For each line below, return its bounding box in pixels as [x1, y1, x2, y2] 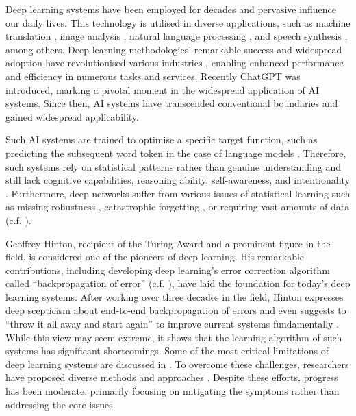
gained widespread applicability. [5, 109, 139, 123]
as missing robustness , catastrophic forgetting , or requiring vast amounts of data [5, 199, 350, 214]
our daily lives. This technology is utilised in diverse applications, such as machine [5, 15, 351, 29]
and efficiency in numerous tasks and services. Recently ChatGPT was [5, 69, 301, 83]
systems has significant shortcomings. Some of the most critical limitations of [5, 343, 329, 358]
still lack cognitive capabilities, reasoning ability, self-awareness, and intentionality [5, 173, 351, 187]
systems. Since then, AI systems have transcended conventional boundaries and [5, 96, 338, 110]
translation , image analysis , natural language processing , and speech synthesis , [5, 29, 348, 43]
